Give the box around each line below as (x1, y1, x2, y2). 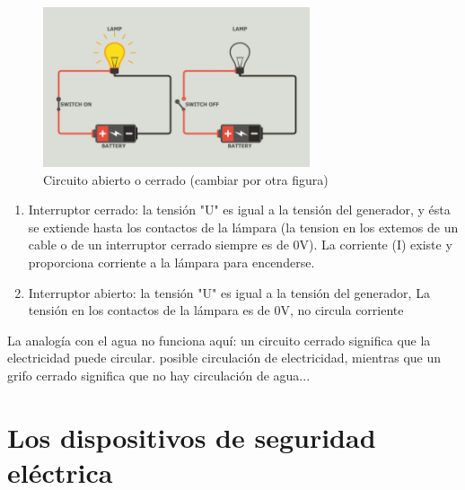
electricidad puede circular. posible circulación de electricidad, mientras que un (7, 348, 442, 367)
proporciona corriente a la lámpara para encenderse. (28, 253, 315, 272)
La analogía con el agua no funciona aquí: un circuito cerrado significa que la (7, 330, 431, 349)
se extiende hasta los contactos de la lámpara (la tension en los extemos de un (28, 217, 459, 236)
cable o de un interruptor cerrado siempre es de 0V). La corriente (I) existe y (28, 235, 452, 254)
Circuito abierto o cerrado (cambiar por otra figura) (43, 170, 329, 188)
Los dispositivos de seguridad (7, 418, 376, 455)
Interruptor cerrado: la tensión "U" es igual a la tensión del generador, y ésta (28, 200, 451, 219)
